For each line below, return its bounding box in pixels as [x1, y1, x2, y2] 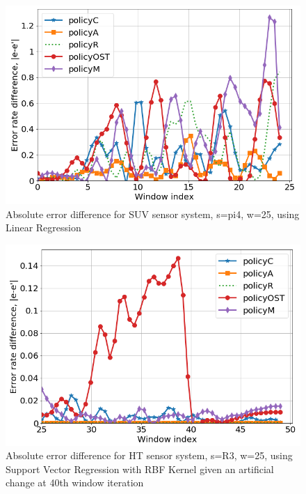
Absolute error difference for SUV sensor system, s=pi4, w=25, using [6, 206, 300, 221]
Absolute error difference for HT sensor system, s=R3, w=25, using [6, 448, 293, 463]
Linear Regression [6, 220, 81, 235]
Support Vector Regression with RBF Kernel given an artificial [6, 461, 274, 476]
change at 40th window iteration [6, 475, 144, 490]
